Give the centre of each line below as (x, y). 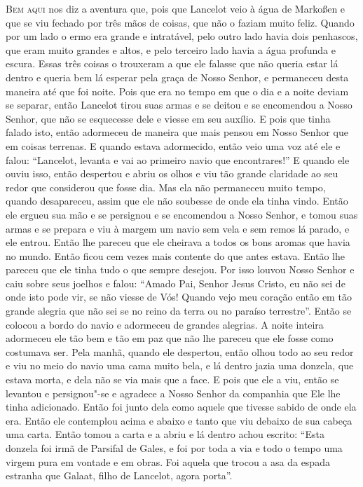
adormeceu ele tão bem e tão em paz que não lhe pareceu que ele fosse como (170, 338)
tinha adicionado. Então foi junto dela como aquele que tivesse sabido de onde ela (181, 407)
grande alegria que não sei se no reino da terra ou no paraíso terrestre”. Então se (179, 311)
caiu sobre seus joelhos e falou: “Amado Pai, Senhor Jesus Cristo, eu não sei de (176, 283)
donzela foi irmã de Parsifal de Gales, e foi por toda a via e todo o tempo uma (174, 448)
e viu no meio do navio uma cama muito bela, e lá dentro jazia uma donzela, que (180, 365)
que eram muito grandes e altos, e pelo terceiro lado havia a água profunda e (171, 49)
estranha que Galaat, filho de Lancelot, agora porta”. (119, 475)
